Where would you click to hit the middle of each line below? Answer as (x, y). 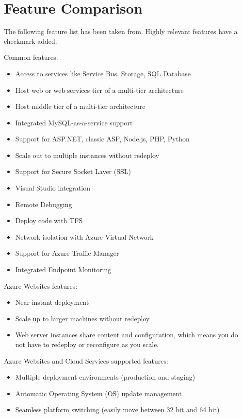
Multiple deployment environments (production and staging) (105, 377)
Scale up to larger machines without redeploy (82, 318)
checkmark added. (31, 41)
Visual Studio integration (53, 188)
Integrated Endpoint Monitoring (63, 270)
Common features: (31, 57)
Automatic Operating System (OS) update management (98, 393)
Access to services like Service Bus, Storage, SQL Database (103, 73)
